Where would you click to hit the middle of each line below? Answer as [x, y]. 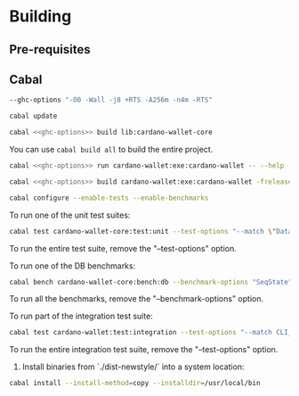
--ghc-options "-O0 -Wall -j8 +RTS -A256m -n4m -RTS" [111, 100]
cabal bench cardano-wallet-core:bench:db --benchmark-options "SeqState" [151, 282]
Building [40, 16]
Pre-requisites [50, 49]
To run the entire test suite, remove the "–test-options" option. [123, 248]
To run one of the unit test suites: [70, 215]
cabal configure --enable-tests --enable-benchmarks [109, 198]
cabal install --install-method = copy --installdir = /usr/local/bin [135, 384]
